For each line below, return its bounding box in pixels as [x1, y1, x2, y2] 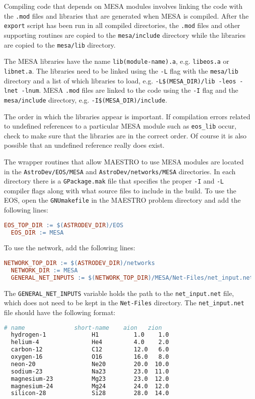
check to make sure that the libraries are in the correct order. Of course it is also [4, 130, 247, 140]
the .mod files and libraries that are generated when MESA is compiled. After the [4, 10, 249, 21]
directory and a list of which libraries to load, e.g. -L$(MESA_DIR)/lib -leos [4, 75, 236, 85]
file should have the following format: [4, 307, 116, 317]
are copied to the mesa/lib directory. [4, 39, 116, 50]
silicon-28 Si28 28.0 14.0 [11, 390, 169, 397]
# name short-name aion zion [4, 324, 162, 331]
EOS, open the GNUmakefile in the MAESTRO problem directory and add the [4, 195, 241, 205]
